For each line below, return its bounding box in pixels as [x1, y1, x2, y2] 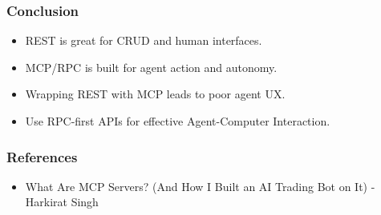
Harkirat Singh [25, 193, 99, 210]
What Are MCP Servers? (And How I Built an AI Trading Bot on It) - [25, 177, 375, 194]
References [6, 146, 78, 166]
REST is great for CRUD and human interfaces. [25, 32, 262, 49]
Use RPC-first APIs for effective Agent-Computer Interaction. [25, 113, 330, 129]
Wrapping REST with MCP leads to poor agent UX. [25, 86, 286, 102]
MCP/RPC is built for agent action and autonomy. [25, 58, 278, 75]
